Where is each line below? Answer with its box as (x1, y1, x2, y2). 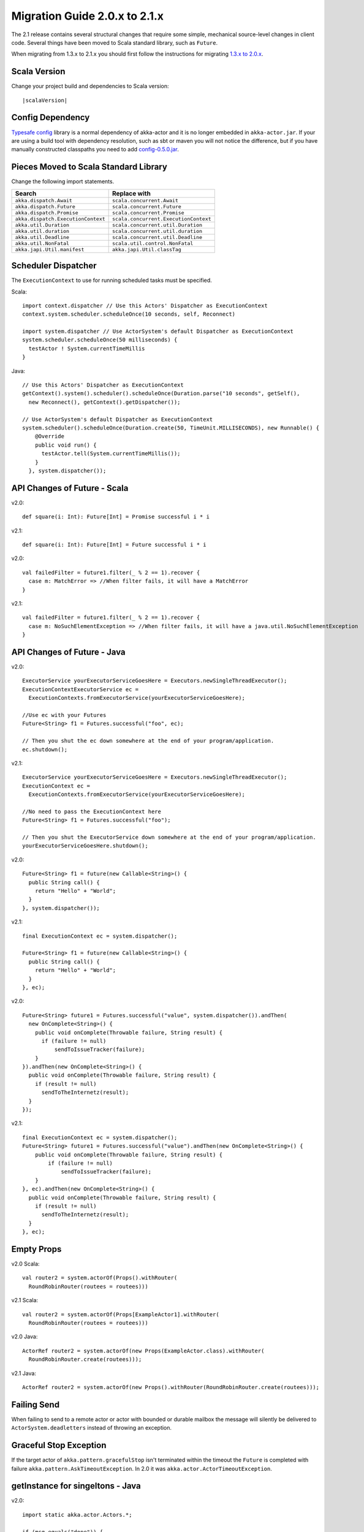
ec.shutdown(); (22, 746, 68, 753)
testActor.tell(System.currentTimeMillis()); (41, 450, 181, 457)
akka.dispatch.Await (15, 197, 73, 203)
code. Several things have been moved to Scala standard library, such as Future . (11, 39, 218, 46)
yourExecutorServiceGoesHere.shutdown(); (22, 843, 148, 849)
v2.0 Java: (11, 1333, 38, 1340)
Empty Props (11, 1244, 62, 1254)
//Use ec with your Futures (22, 711, 107, 718)
